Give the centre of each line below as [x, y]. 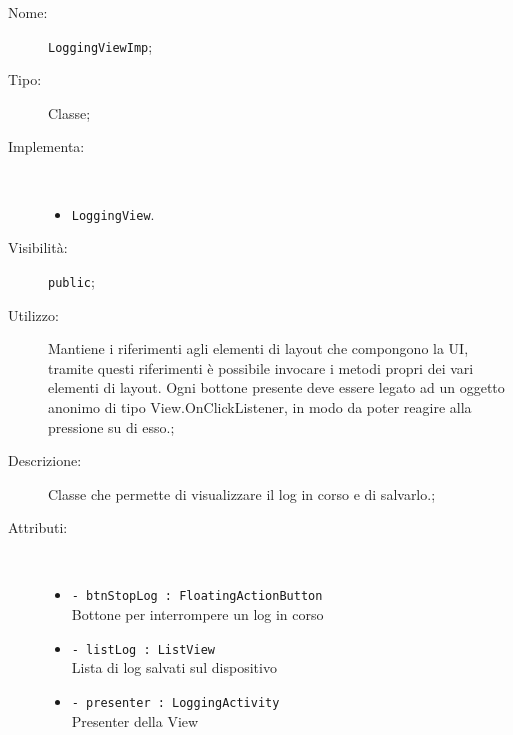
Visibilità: [38, 247]
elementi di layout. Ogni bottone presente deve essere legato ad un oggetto [276, 387]
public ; [71, 280]
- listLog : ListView [143, 649]
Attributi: [38, 527]
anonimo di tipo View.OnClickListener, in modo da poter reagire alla [260, 406]
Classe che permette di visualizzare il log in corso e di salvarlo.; [242, 493]
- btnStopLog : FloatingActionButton [197, 596]
